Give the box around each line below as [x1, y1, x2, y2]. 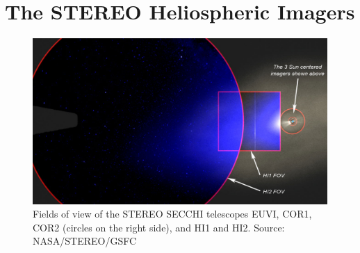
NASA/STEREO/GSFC [33, 234, 137, 248]
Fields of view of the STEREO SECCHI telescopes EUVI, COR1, [33, 206, 312, 221]
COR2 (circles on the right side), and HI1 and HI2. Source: [33, 220, 285, 234]
